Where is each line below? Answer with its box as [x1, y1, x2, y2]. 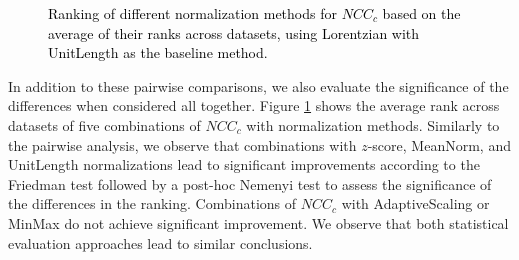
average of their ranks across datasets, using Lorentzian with [48, 22, 420, 43]
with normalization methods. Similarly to [246, 114, 500, 135]
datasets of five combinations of [8, 114, 201, 135]
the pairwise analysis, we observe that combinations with [8, 134, 357, 155]
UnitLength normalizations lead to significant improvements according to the [8, 154, 480, 175]
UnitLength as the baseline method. [48, 42, 268, 63]
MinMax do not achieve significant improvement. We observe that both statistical [8, 212, 509, 233]
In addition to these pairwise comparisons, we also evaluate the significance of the [8, 75, 509, 96]
